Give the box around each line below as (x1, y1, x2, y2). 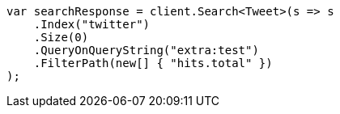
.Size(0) (33, 31, 89, 44)
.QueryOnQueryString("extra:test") (33, 44, 259, 57)
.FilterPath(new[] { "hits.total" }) (33, 57, 273, 70)
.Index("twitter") (33, 18, 151, 31)
